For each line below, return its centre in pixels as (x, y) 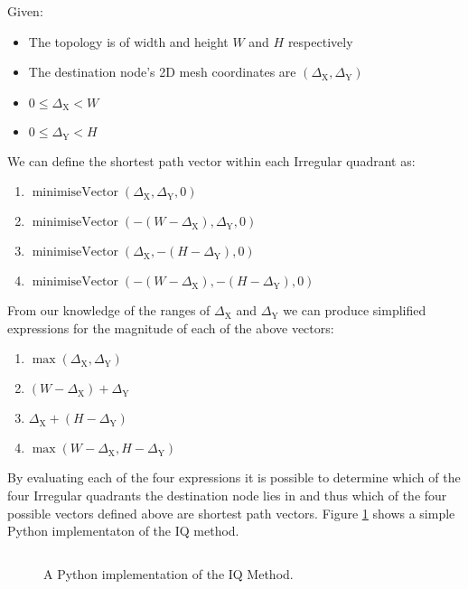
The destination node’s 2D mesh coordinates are (162, 72)
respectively (320, 41)
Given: (25, 11)
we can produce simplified (355, 310)
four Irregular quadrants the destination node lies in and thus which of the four (227, 496)
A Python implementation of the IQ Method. (168, 573)
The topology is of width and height (128, 41)
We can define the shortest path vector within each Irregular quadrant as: (211, 160)
